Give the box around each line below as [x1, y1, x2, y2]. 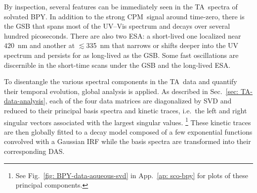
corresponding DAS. [4, 145, 65, 156]
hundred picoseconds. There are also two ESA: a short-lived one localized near [4, 30, 241, 41]
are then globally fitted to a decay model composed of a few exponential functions [4, 126, 253, 137]
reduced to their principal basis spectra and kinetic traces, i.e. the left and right [4, 105, 247, 115]
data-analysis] [4, 96, 45, 106]
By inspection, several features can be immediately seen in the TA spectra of [4, 1, 238, 11]
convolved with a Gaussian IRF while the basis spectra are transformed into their [4, 136, 251, 146]
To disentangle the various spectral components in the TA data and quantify [4, 76, 237, 87]
